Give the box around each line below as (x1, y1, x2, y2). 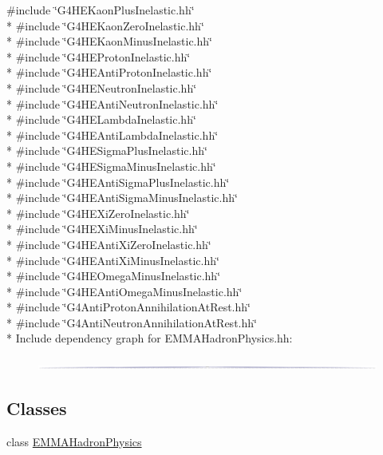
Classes (6, 396, 67, 421)
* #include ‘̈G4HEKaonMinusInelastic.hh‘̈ (6, 33, 212, 49)
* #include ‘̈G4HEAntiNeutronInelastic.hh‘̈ (6, 95, 219, 112)
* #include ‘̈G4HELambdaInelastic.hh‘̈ (6, 111, 196, 128)
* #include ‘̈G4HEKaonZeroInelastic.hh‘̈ (6, 17, 204, 34)
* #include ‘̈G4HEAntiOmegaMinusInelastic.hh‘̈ (6, 283, 243, 299)
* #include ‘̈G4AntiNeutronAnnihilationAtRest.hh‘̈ (6, 314, 257, 330)
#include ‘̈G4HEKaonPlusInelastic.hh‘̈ (6, 2, 195, 18)
